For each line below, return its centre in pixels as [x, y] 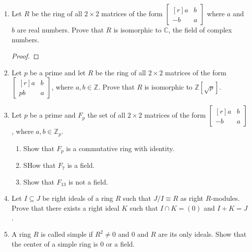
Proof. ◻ [25, 56]
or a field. [120, 243]
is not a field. [88, 181]
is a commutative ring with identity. [120, 148]
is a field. [81, 165]
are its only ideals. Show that [202, 234]
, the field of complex [200, 30]
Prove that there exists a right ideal [65, 208]
